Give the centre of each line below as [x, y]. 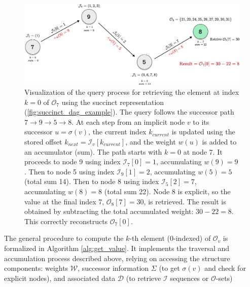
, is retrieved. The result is [185, 201]
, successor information [113, 268]
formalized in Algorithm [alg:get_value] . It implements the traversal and [117, 248]
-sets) [224, 278]
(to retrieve [144, 278]
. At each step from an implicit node [128, 121]
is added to [219, 141]
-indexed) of [192, 238]
